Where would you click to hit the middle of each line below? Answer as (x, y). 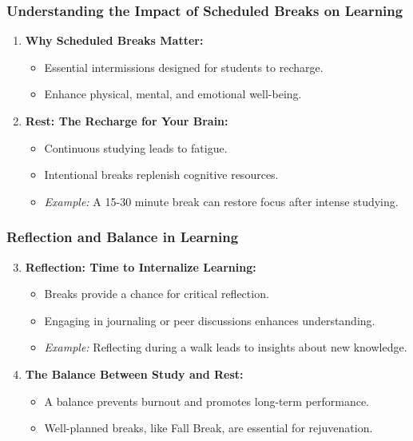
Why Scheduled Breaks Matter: (114, 40)
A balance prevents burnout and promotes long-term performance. (206, 401)
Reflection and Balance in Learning (123, 237)
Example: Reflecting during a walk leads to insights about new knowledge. (226, 347)
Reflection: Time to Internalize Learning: (141, 266)
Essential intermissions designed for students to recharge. (184, 67)
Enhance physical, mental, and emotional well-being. (173, 94)
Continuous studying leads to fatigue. (136, 147)
